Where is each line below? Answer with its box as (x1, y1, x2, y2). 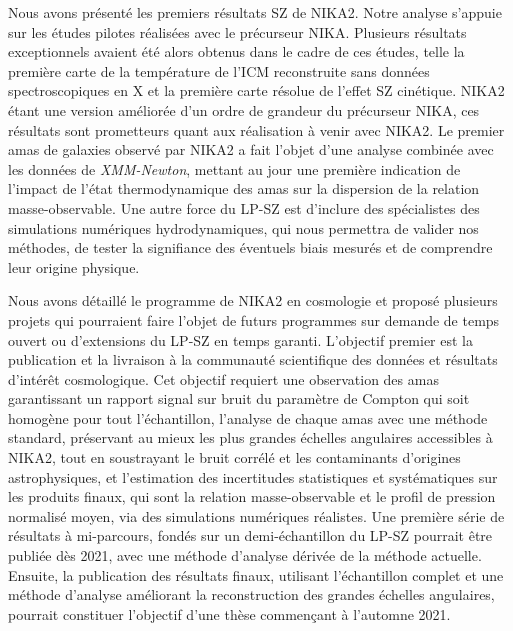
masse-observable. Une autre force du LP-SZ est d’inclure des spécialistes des (8, 197, 480, 218)
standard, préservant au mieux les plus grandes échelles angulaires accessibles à (8, 427, 493, 448)
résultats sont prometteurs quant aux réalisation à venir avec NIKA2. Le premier (8, 119, 505, 140)
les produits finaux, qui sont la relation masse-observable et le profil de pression (8, 486, 496, 507)
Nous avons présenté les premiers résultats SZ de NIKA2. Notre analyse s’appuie (8, 2, 502, 22)
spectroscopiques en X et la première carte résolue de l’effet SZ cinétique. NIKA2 (8, 80, 505, 101)
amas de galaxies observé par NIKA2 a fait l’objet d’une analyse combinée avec (8, 139, 494, 160)
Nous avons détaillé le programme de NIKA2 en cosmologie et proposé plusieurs (8, 290, 498, 311)
